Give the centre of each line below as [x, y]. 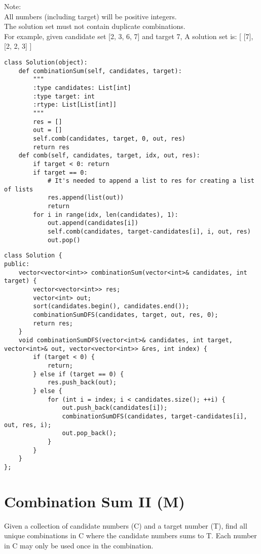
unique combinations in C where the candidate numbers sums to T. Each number [130, 535]
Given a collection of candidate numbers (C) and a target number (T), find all [126, 525]
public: [17, 264]
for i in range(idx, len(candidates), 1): [106, 215]
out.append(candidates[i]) [93, 223]
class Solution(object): [46, 62]
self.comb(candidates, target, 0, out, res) [109, 138]
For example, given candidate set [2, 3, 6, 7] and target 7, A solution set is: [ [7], [129, 36]
